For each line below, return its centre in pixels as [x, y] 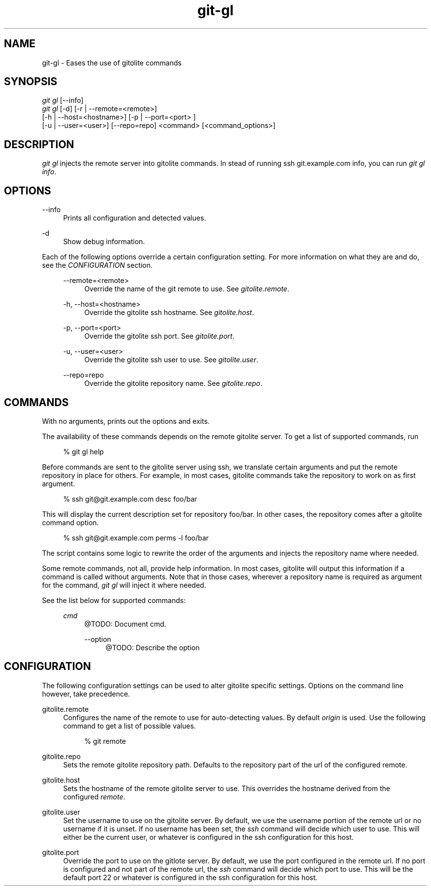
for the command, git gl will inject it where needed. [124, 585]
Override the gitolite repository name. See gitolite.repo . [173, 383]
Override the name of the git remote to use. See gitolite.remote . [187, 289]
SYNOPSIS [31, 82]
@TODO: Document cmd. [125, 624]
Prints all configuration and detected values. [135, 218]
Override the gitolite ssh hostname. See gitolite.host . [169, 313]
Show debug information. [104, 242]
